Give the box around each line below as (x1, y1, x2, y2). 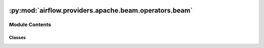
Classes (9, 34, 26, 41)
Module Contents (9, 21, 51, 28)
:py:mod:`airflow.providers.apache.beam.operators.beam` (9, 6, 193, 15)
